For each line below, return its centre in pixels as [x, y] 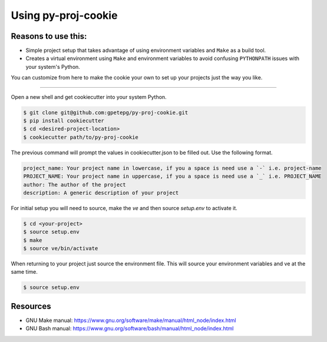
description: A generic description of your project [101, 192]
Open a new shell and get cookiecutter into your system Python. [89, 97]
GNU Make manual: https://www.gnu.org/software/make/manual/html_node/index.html [131, 320]
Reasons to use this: [49, 36]
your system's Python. [53, 67]
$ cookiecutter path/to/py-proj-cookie [81, 137]
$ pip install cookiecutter [64, 121]
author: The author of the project [75, 185]
